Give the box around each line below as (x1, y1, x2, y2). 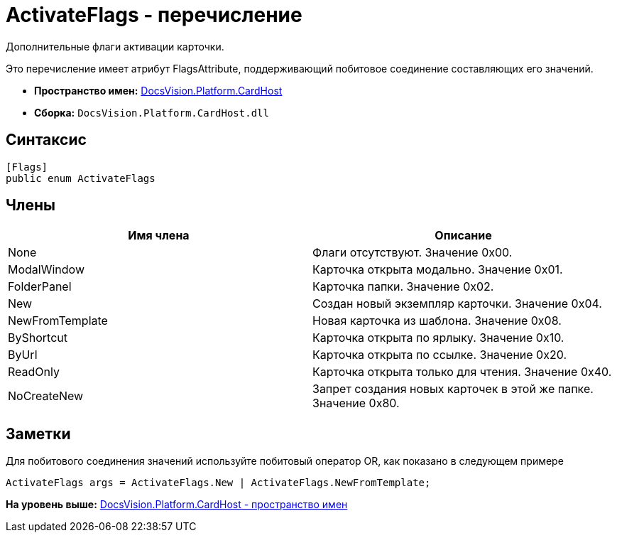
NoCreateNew (8, 389, 84, 404)
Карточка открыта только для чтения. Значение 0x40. (312, 365, 612, 380)
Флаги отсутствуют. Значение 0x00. (312, 245, 513, 260)
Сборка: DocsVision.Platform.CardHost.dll (34, 106, 269, 119)
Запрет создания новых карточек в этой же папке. (312, 382, 594, 397)
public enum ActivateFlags (6, 172, 155, 184)
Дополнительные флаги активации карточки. (6, 40, 224, 53)
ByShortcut (8, 330, 67, 345)
